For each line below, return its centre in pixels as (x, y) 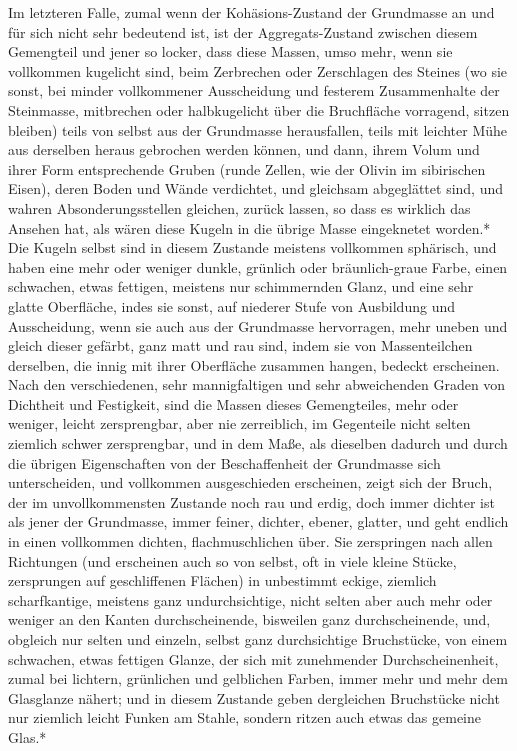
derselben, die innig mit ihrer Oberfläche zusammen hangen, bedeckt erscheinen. (254, 364)
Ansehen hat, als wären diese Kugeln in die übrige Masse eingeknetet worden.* (249, 227)
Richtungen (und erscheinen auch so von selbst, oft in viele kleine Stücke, (232, 560)
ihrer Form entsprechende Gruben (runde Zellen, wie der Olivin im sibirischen (247, 168)
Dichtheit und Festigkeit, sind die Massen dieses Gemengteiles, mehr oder (233, 403)
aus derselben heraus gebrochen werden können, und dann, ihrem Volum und (244, 149)
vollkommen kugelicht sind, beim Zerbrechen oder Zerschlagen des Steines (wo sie (258, 70)
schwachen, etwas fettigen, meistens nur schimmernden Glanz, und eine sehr (241, 286)
